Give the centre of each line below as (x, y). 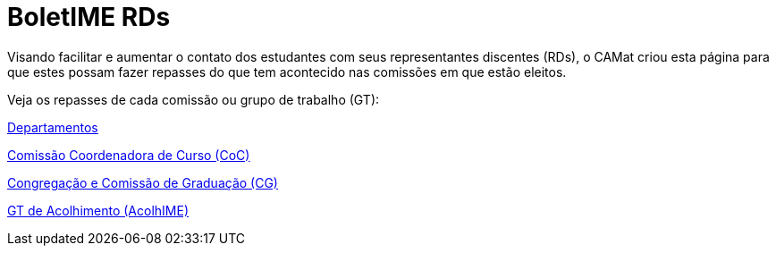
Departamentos (53, 127)
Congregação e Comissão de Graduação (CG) (143, 182)
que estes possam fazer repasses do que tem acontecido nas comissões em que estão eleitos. (287, 72)
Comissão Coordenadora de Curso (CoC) (129, 155)
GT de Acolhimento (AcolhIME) (98, 210)
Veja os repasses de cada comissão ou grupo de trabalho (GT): (194, 99)
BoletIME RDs (89, 17)
